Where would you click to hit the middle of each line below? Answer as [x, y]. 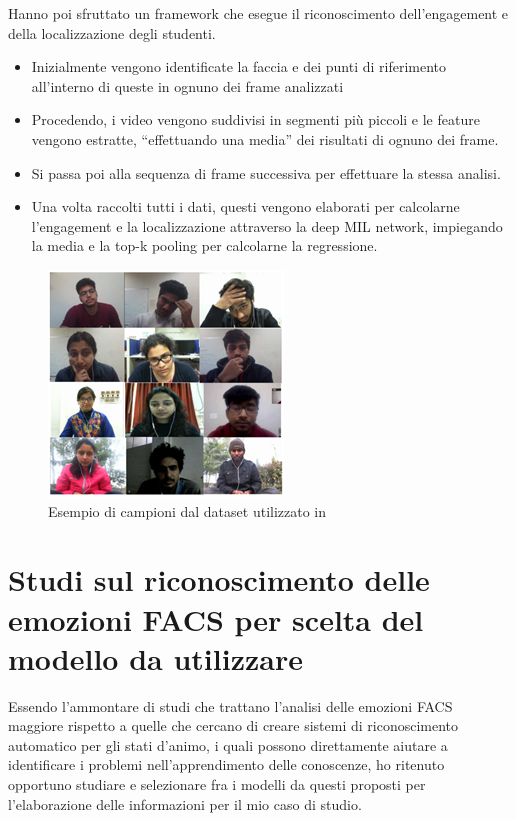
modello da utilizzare [155, 657]
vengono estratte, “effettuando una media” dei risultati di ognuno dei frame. [265, 138]
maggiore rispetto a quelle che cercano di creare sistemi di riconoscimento [233, 725]
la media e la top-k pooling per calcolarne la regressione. [204, 245]
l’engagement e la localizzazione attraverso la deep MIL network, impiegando [267, 225]
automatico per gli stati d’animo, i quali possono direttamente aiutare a [228, 744]
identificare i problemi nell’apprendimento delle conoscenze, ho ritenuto [226, 764]
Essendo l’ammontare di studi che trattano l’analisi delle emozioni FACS [230, 705]
